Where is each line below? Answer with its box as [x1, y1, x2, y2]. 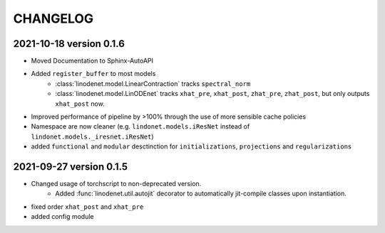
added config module [31, 212, 94, 221]
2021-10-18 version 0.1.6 [13, 38, 125, 50]
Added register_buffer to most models [31, 70, 156, 78]
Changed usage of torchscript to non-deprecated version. [31, 180, 202, 188]
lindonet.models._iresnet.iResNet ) [31, 132, 154, 141]
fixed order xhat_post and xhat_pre [31, 202, 144, 211]
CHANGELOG [13, 11, 94, 26]
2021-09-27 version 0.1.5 [13, 161, 128, 173]
